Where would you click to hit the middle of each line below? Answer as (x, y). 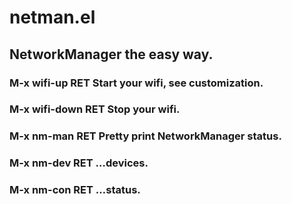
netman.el (52, 17)
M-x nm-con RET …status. (75, 190)
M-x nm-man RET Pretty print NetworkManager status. (145, 136)
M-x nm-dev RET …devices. (79, 163)
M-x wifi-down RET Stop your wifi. (95, 109)
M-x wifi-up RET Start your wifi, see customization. (136, 83)
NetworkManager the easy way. (111, 54)
